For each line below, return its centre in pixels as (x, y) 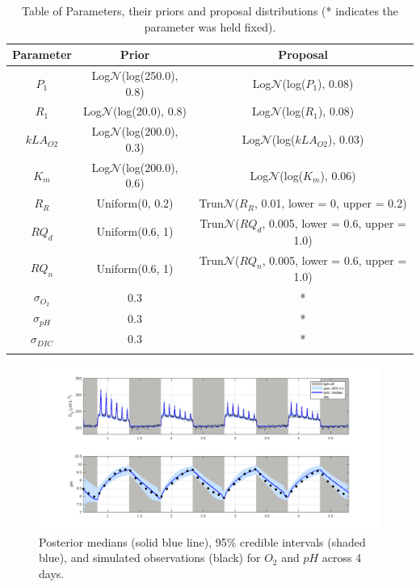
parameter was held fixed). (210, 26)
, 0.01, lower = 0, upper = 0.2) (330, 203)
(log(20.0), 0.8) (149, 111)
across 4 (342, 558)
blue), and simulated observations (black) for (150, 558)
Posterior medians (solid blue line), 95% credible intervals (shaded (202, 541)
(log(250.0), (150, 75)
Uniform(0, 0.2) (135, 203)
